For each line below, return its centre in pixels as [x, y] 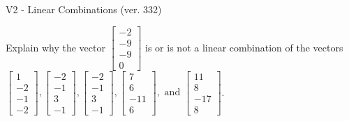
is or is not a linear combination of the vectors [244, 47]
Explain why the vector [55, 47]
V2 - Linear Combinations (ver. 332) [84, 9]
